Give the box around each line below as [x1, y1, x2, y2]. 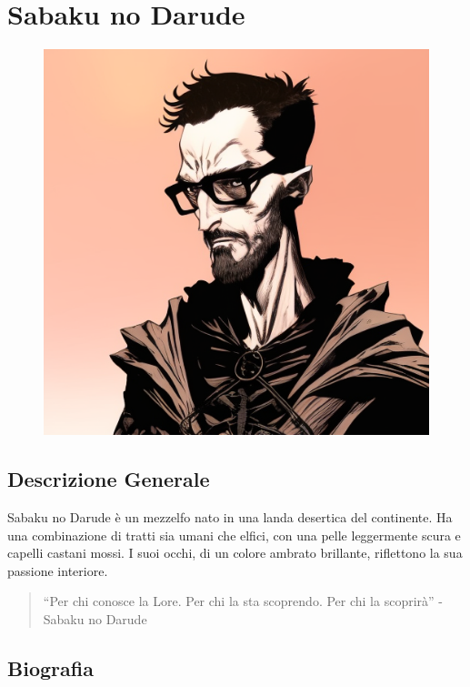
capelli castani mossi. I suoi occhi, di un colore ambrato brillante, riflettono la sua [7, 543, 463, 562]
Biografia [7, 653, 94, 682]
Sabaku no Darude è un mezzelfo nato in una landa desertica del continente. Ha [7, 507, 453, 526]
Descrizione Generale [7, 465, 210, 493]
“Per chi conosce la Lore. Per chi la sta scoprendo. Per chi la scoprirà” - [43, 591, 443, 611]
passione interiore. [7, 561, 108, 580]
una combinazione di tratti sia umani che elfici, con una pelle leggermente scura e [7, 525, 461, 544]
